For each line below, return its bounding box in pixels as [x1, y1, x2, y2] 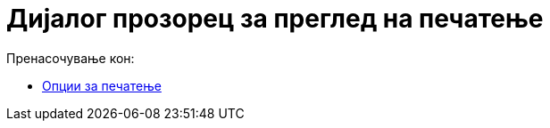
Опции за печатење [42, 77, 162, 93]
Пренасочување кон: [6, 50, 135, 66]
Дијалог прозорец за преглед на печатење [6, 4, 544, 34]
